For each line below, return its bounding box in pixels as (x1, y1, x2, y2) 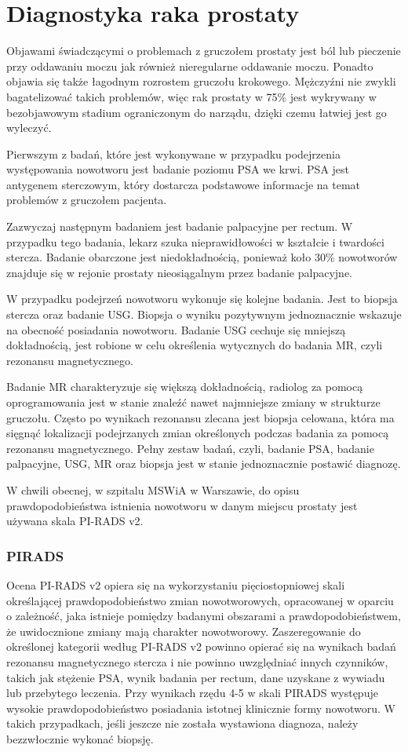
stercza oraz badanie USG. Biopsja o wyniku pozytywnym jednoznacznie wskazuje (6, 306, 402, 323)
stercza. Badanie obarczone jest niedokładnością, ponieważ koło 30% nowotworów (6, 249, 398, 265)
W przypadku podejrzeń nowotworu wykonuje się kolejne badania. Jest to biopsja (6, 290, 398, 307)
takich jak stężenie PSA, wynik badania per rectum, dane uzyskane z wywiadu (6, 669, 385, 685)
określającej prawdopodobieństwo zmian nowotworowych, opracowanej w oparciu (6, 592, 394, 608)
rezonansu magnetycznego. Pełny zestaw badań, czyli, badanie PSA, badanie (6, 440, 374, 456)
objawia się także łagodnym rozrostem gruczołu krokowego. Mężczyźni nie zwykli (6, 73, 396, 89)
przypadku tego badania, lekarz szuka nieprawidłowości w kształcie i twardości (6, 233, 384, 250)
